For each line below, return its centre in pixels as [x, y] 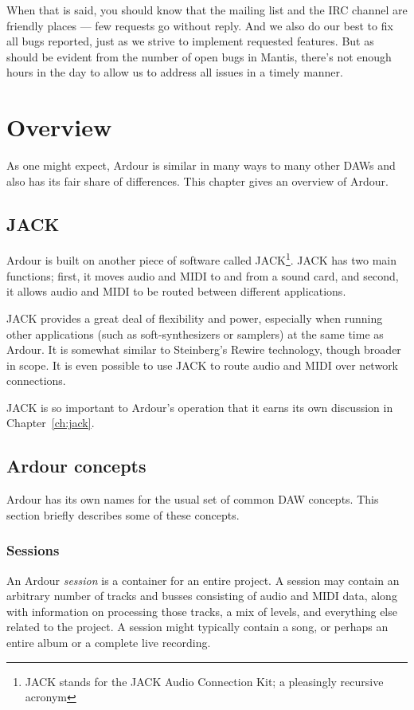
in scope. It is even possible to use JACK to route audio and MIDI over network [203, 365]
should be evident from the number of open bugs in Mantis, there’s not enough [199, 56]
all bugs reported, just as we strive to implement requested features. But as [190, 41]
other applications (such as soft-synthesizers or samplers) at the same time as [195, 333]
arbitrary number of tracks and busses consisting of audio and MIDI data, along [202, 596]
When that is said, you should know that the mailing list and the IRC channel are [207, 10]
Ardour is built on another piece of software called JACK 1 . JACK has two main [202, 259]
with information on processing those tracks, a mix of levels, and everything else [202, 611]
